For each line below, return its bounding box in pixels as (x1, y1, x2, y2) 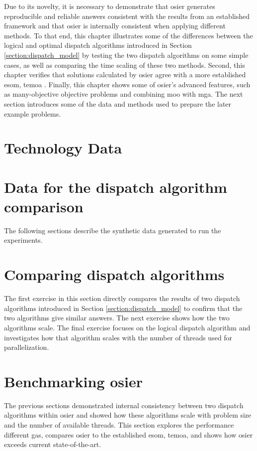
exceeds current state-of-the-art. (4, 439, 101, 450)
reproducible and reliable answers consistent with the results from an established (4, 10, 250, 21)
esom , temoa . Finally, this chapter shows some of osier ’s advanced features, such (4, 79, 251, 89)
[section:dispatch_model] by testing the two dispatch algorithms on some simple (4, 49, 249, 60)
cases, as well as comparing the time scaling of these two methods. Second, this (4, 59, 245, 70)
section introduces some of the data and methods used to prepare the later (4, 98, 232, 109)
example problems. (4, 108, 61, 119)
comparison (4, 196, 84, 216)
